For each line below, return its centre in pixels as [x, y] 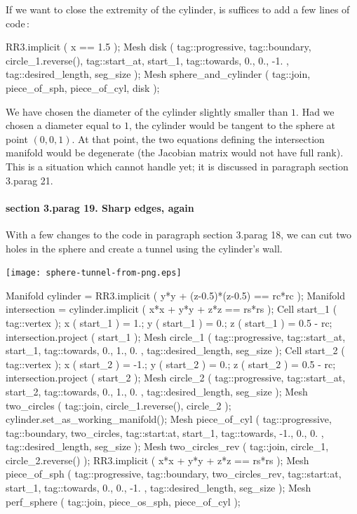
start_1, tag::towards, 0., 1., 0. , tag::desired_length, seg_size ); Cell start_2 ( [175, 350]
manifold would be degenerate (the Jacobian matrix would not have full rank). [175, 153]
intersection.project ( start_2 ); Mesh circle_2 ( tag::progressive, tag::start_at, [176, 378]
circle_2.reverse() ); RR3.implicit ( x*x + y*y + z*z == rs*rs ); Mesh [157, 460]
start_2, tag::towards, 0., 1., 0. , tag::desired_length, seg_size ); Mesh [157, 391]
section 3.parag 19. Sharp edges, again [100, 207]
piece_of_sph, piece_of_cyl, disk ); [83, 87]
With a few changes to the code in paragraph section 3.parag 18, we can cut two [178, 234]
